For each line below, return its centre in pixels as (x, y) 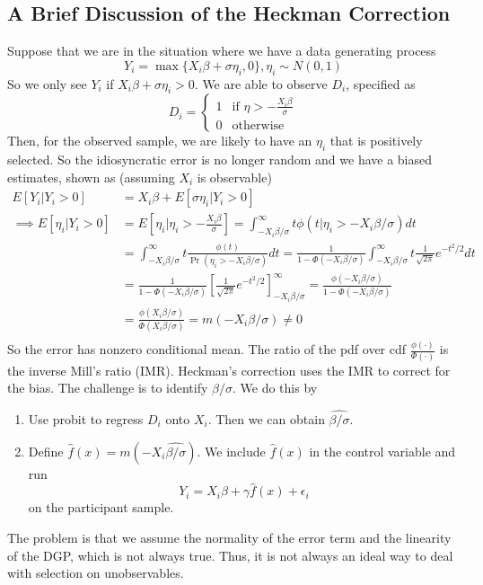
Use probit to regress (86, 418)
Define (46, 451)
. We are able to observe (261, 83)
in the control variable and (382, 451)
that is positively (376, 141)
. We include (231, 451)
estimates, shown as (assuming (91, 177)
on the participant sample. (101, 507)
